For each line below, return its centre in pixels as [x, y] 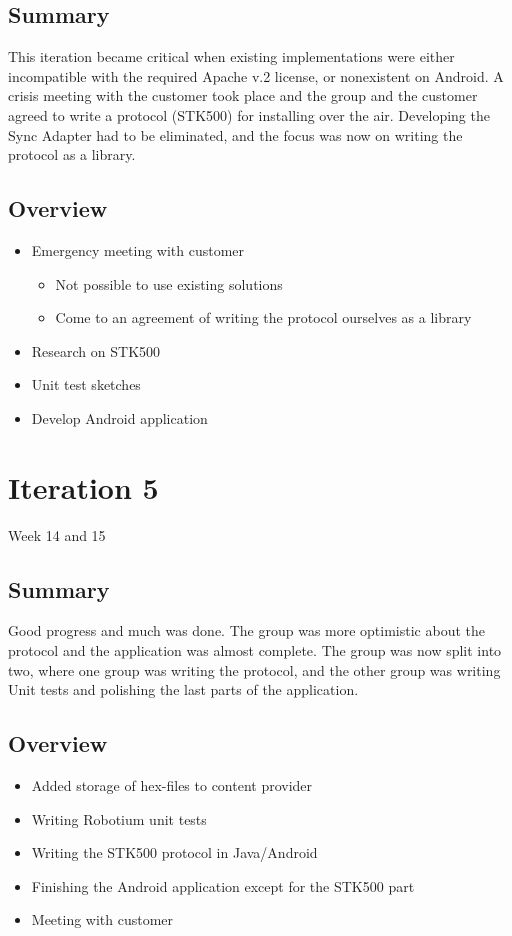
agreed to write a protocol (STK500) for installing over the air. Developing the [249, 114]
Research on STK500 [96, 350]
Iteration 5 [83, 486]
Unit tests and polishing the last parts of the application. [183, 689]
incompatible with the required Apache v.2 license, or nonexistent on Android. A [256, 75]
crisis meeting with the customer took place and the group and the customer [243, 95]
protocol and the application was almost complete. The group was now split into [255, 650]
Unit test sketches [86, 384]
